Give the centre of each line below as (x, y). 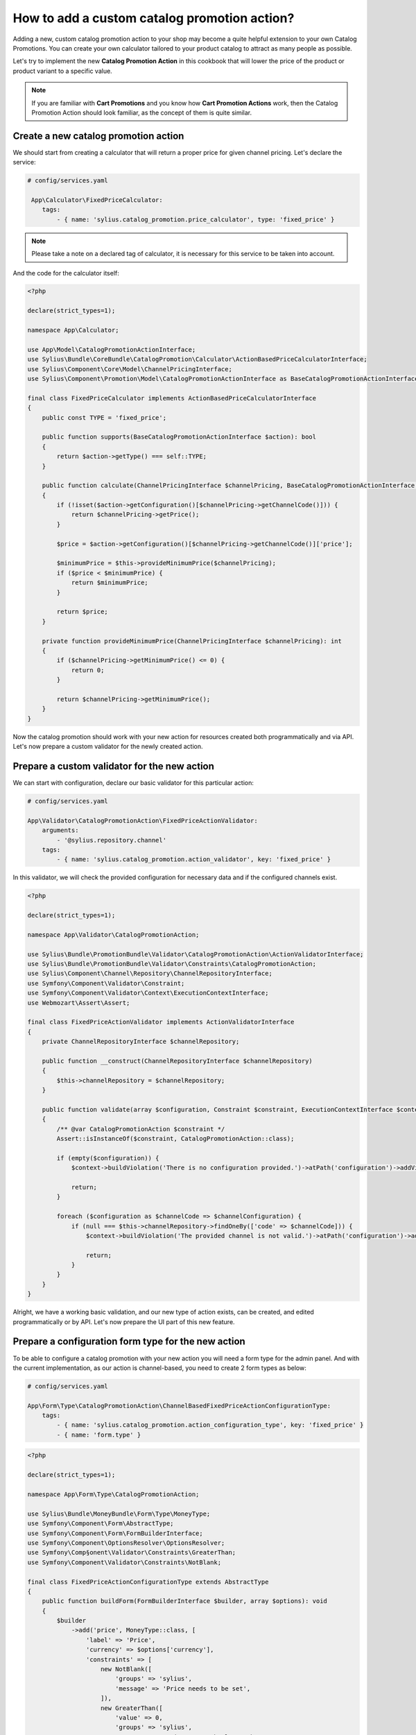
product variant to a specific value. (62, 71)
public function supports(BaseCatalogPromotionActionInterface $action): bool (179, 437)
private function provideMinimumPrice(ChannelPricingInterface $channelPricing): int (192, 641)
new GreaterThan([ (132, 1708)
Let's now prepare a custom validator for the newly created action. (108, 747)
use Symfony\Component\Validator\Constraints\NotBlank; (124, 1562)
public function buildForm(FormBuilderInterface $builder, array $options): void (184, 1601)
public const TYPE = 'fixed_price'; (104, 417)
